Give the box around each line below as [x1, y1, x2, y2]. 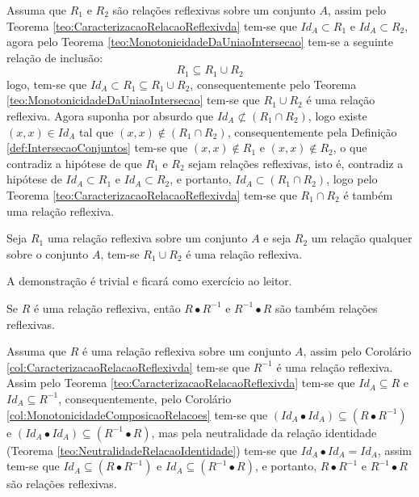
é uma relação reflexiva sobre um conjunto [82, 343, 291, 360]
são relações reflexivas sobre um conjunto [112, 2, 316, 18]
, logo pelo [326, 171, 378, 187]
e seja [263, 230, 291, 246]
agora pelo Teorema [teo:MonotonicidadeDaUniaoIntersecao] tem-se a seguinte [6, 33, 393, 50]
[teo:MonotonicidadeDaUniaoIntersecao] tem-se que [6, 91, 260, 108]
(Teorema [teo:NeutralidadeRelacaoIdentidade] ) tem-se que [6, 441, 298, 458]
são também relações [275, 299, 378, 316]
